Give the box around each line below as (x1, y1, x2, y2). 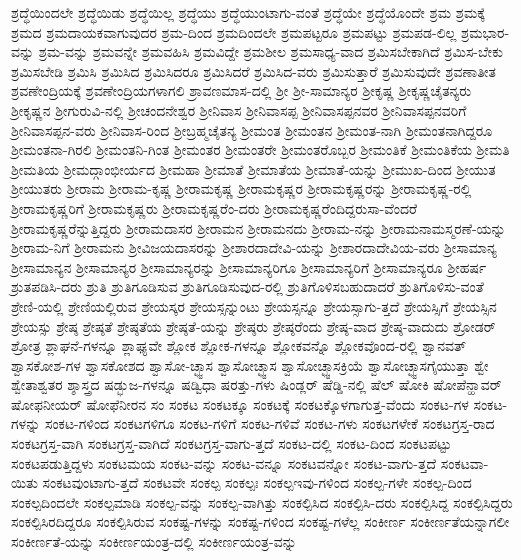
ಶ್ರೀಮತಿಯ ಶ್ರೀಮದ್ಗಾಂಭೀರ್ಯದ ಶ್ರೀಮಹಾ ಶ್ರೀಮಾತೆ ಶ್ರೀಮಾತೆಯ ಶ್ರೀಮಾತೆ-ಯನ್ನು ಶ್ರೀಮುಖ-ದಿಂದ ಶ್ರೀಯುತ (11, 158, 496, 179)
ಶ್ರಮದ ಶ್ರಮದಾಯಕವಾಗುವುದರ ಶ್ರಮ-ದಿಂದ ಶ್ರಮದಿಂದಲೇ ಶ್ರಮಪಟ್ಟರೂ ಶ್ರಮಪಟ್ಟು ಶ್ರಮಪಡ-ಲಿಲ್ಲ (11, 21, 457, 42)
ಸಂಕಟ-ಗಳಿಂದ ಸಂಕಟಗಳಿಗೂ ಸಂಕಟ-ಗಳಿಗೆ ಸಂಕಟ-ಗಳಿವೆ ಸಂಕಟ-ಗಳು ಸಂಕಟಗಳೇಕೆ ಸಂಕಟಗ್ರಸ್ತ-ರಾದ (44, 413, 495, 434)
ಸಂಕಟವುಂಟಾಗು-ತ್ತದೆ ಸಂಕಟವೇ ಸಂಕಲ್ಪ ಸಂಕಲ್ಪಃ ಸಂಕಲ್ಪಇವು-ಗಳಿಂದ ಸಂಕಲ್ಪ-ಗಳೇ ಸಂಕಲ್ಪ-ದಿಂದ (42, 472, 472, 493)
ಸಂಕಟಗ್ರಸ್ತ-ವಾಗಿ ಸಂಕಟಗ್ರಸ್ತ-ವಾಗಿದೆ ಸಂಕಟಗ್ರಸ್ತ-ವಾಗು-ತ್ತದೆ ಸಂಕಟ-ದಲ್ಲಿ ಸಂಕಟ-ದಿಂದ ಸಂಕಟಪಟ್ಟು (11, 433, 452, 454)
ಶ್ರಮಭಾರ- (460, 21, 510, 42)
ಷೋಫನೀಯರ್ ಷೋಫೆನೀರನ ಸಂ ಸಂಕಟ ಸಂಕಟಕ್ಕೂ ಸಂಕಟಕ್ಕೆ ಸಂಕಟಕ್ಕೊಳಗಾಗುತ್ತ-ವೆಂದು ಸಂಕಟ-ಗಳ (11, 393, 469, 414)
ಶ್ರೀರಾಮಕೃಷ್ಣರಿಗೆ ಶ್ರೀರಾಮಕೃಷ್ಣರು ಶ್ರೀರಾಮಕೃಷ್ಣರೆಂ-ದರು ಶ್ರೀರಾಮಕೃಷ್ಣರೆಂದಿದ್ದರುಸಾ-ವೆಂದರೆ (11, 197, 417, 218)
